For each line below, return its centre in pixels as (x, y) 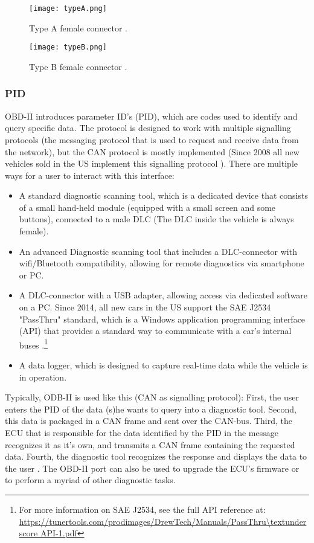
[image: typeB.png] (68, 47)
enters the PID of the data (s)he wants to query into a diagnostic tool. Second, (151, 409)
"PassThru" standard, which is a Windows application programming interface (162, 319)
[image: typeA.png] (68, 8)
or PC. (31, 275)
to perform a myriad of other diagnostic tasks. (90, 480)
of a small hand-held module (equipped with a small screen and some (147, 207)
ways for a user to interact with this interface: (90, 175)
